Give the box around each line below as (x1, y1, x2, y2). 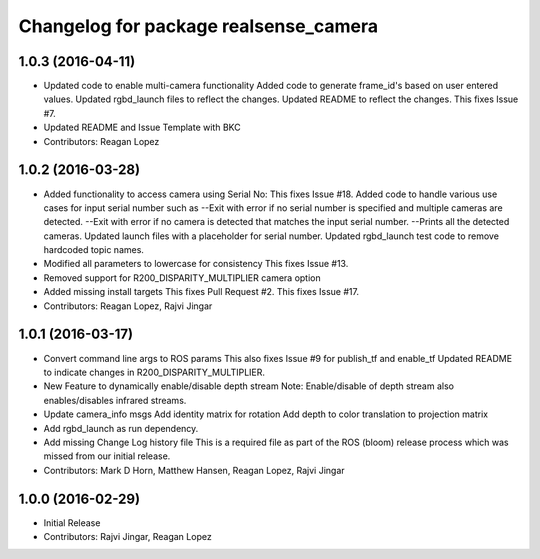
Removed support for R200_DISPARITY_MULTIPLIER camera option (43, 271, 321, 284)
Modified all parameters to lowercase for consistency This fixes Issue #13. (43, 258, 349, 270)
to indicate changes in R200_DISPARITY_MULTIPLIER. (43, 366, 265, 378)
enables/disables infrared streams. (43, 394, 187, 406)
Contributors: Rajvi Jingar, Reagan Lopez (43, 530, 212, 542)
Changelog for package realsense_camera (18, 15, 379, 37)
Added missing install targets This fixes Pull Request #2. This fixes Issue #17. (43, 286, 360, 298)
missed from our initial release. (43, 450, 171, 462)
